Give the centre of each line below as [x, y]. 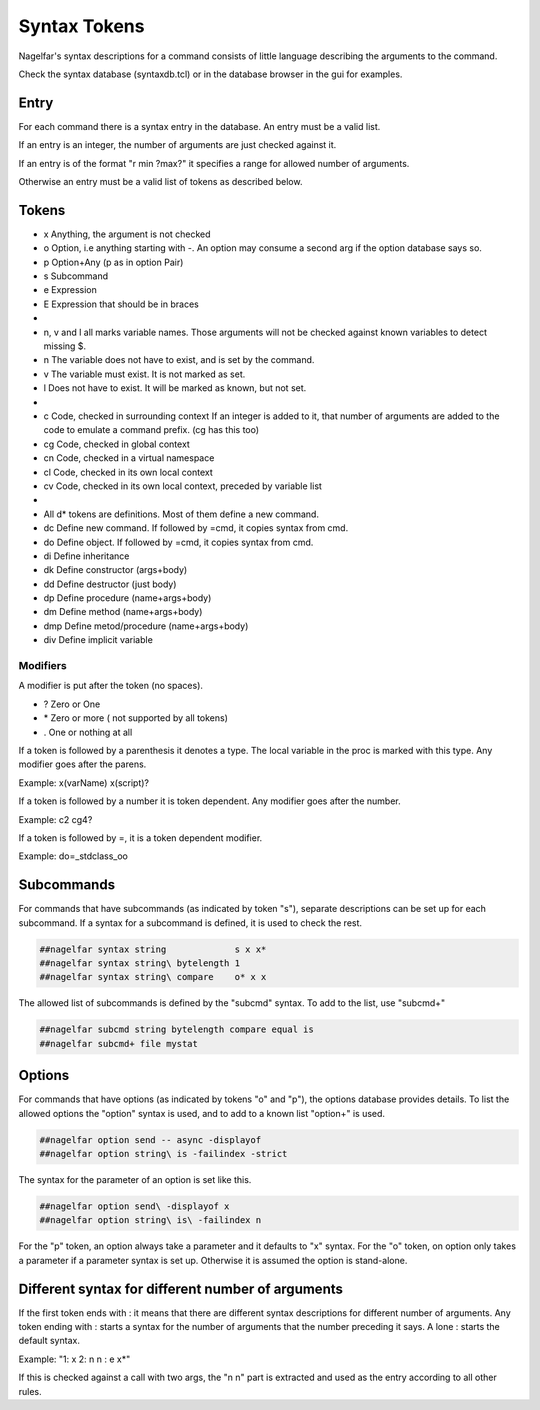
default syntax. [49, 1341]
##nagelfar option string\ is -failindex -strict [163, 1153]
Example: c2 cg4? [55, 819]
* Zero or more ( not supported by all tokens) [136, 718]
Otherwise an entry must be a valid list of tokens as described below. [160, 182]
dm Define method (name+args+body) [123, 612]
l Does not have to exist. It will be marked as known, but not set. [175, 388]
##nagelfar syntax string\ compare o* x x [153, 977]
